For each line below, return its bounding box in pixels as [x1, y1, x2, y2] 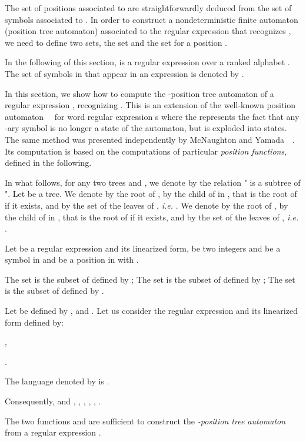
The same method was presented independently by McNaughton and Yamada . [5, 133, 295, 145]
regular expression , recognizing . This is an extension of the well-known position [5, 99, 296, 111]
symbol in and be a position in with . [5, 253, 139, 266]
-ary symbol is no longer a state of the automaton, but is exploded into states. [5, 122, 287, 134]
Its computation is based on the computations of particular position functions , [5, 145, 287, 157]
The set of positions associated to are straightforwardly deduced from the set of [5, 2, 292, 14]
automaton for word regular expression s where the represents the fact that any [5, 110, 300, 122]
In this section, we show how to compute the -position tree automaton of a [5, 87, 274, 99]
